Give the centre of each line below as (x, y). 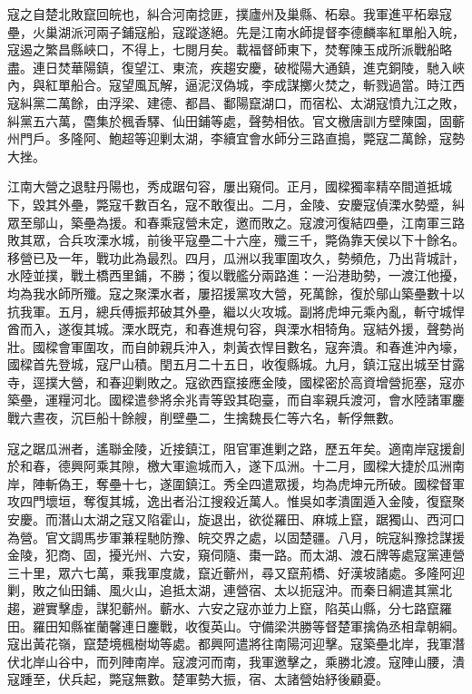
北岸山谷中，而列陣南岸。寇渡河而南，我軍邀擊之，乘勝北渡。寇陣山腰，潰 (242, 661)
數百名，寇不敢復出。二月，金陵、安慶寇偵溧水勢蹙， (293, 204)
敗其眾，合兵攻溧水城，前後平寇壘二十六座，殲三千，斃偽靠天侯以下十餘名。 (236, 240)
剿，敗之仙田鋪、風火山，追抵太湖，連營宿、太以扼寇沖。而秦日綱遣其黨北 (230, 590)
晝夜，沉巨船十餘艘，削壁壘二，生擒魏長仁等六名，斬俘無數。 (216, 418)
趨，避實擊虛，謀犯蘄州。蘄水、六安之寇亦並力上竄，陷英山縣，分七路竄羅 (230, 608)
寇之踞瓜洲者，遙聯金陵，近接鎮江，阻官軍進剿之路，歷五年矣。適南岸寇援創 (236, 448)
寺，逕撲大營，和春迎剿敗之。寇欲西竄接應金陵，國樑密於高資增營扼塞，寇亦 (236, 381)
